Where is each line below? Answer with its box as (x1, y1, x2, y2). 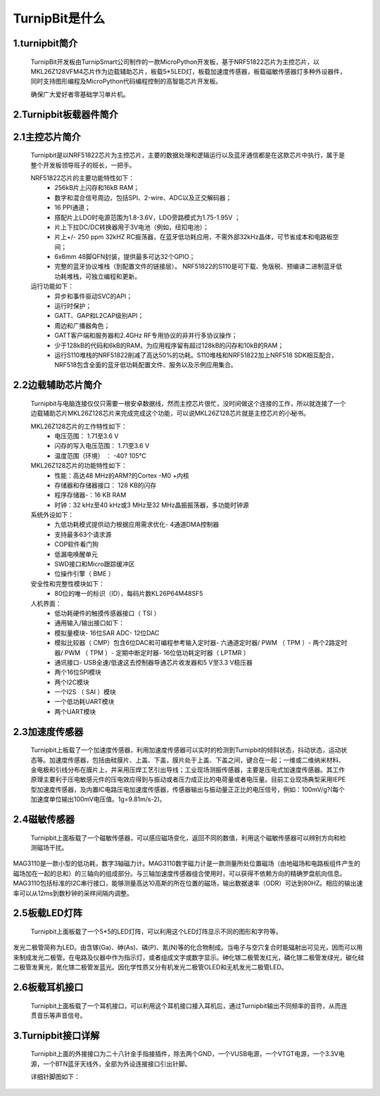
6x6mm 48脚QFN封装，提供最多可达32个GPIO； (54, 253, 196, 261)
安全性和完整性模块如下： (30, 579, 105, 587)
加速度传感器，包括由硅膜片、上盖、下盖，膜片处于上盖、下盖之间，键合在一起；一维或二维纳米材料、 (49, 756, 345, 764)
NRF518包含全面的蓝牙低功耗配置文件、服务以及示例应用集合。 (54, 361, 237, 369)
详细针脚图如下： (30, 1073, 80, 1081)
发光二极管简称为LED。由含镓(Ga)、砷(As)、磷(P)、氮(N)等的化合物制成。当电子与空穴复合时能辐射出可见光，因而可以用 (13, 943, 363, 952)
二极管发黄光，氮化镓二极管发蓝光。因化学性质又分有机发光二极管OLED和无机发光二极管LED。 (13, 963, 288, 971)
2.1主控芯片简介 (13, 131, 81, 143)
